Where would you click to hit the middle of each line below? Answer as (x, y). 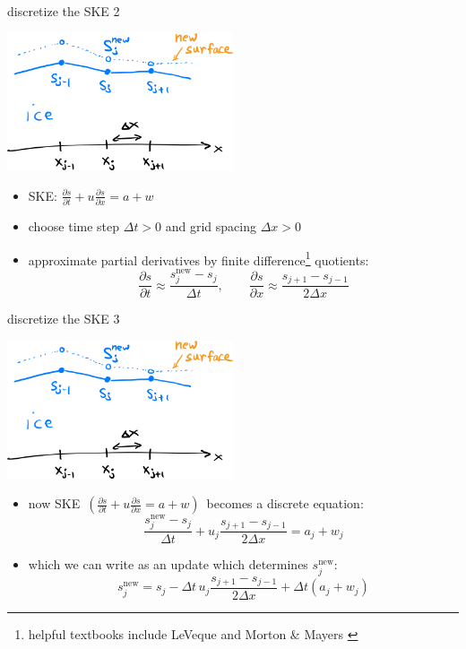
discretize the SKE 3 (64, 319)
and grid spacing (211, 226)
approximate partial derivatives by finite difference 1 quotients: (198, 258)
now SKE (54, 503)
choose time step (74, 226)
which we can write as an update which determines (168, 564)
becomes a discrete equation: (285, 503)
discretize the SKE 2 (64, 11)
